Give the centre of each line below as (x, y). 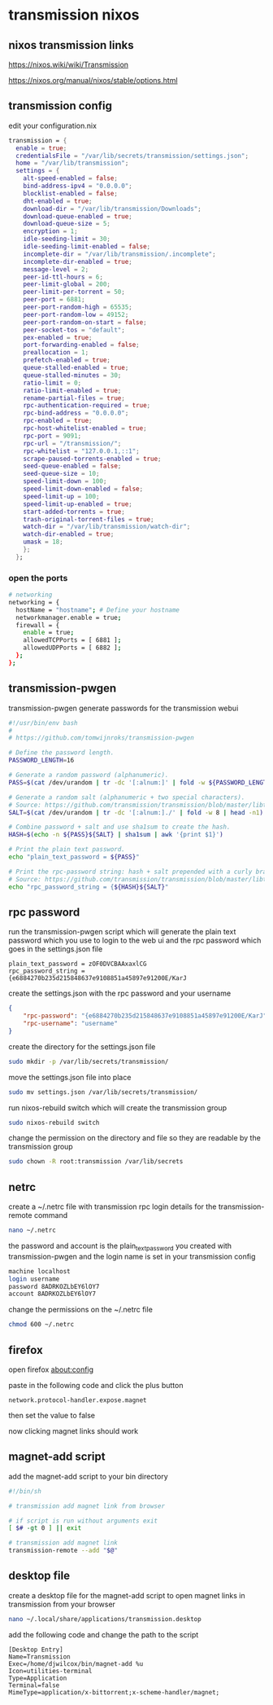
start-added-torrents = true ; (74, 512)
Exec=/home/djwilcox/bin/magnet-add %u (76, 1663)
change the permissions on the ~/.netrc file (80, 1310)
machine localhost (39, 1271)
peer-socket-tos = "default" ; (74, 330)
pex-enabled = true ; (58, 337)
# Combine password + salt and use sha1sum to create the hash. (119, 827)
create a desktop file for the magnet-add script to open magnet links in (127, 1595)
